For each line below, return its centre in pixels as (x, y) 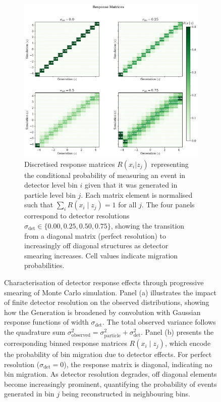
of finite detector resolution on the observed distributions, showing (107, 302)
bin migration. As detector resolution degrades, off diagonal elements (111, 374)
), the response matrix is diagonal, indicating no (138, 364)
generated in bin (29, 394)
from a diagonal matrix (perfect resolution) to (95, 235)
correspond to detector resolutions (77, 216)
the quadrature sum (35, 331)
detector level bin (51, 185)
